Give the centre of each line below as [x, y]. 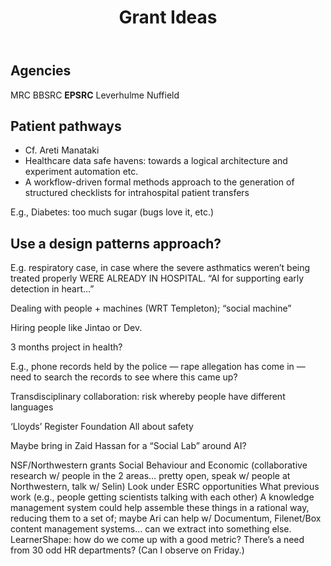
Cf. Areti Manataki [62, 150]
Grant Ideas [168, 17]
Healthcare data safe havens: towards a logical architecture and [156, 161]
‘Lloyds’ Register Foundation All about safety [102, 427]
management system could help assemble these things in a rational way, [160, 508]
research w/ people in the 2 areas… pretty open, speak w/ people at [150, 476]
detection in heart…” [52, 289]
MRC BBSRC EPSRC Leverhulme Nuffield [95, 95]
